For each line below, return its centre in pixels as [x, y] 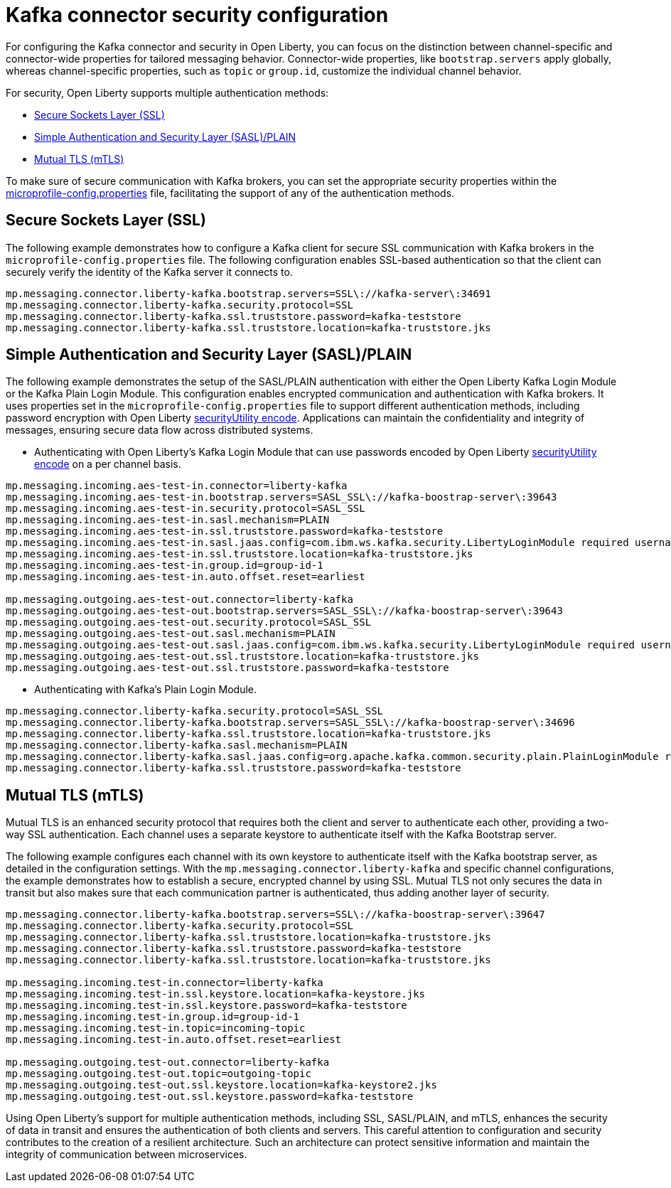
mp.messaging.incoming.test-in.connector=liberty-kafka [165, 983]
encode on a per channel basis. [108, 464]
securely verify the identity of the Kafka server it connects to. [149, 272]
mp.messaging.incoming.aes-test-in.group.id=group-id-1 [165, 566]
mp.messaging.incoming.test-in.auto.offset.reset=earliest [174, 1040]
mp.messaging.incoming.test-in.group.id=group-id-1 [153, 1017]
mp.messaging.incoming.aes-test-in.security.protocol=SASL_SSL [186, 509]
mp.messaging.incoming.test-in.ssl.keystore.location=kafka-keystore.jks [216, 994]
